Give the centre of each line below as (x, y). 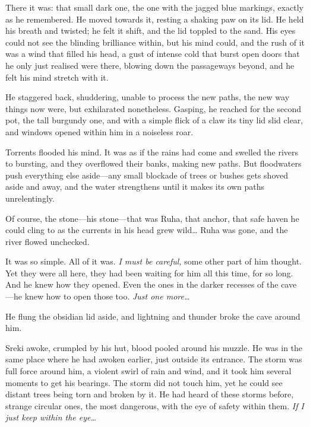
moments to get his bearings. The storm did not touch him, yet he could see (144, 382)
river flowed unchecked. (48, 241)
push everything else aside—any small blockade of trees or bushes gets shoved (147, 175)
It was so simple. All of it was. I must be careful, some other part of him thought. (154, 261)
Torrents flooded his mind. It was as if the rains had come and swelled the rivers (152, 152)
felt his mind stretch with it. (57, 77)
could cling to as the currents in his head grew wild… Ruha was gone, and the (147, 230)
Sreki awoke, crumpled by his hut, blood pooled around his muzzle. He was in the (154, 347)
